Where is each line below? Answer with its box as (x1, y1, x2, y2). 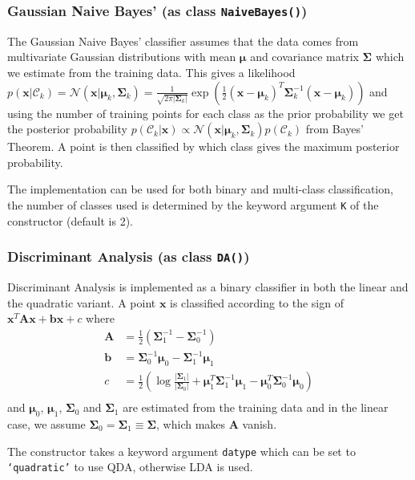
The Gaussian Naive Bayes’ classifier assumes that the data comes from (7, 32, 359, 49)
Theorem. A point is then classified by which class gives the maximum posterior (7, 138, 400, 155)
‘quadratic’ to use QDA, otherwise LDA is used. (7, 458, 253, 475)
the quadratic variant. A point (7, 294, 156, 311)
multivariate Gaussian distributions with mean (7, 48, 236, 65)
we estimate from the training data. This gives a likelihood (7, 63, 296, 80)
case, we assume (7, 415, 86, 432)
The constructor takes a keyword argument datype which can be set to (7, 442, 356, 459)
